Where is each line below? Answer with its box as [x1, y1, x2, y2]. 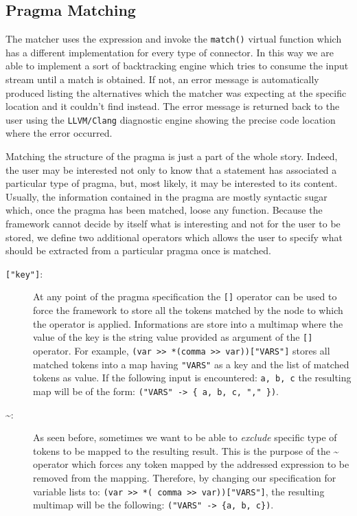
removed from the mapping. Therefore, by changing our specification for [33, 470, 336, 484]
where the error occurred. [5, 126, 113, 140]
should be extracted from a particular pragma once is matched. [5, 243, 271, 258]
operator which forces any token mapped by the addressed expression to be [33, 457, 349, 471]
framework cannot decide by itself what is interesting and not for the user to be [5, 216, 341, 231]
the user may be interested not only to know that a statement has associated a [5, 162, 337, 177]
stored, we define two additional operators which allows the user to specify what [5, 229, 343, 244]
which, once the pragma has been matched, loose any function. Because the [5, 203, 323, 217]
